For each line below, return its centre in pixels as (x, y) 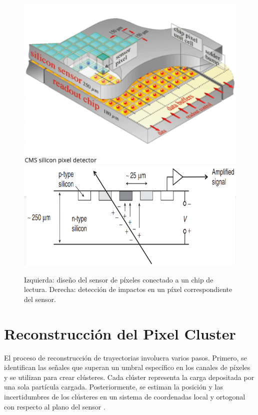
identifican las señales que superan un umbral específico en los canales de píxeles (127, 367)
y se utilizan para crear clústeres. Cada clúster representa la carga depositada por (129, 377)
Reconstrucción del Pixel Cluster (120, 333)
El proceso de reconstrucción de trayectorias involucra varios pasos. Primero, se (125, 357)
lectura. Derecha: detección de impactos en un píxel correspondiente (128, 289)
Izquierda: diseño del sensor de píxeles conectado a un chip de (119, 279)
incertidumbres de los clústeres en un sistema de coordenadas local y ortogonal (125, 396)
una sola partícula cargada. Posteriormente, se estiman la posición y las (113, 387)
